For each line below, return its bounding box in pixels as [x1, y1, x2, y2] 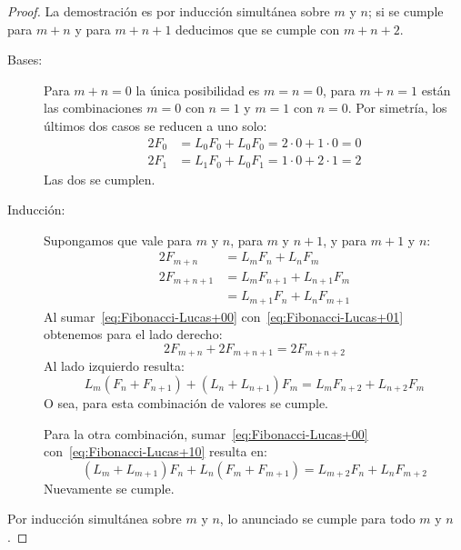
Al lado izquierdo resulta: [44, 356, 185, 375]
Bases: [7, 50, 43, 69]
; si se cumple [367, 2, 444, 20]
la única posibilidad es [135, 80, 260, 99]
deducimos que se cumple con [175, 19, 340, 38]
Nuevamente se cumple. [44, 478, 175, 497]
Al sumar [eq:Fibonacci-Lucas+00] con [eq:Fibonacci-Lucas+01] [44, 306, 404, 325]
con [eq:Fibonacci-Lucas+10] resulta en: [44, 442, 267, 461]
